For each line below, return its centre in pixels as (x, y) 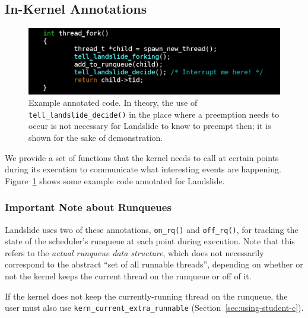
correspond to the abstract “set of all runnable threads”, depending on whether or (154, 264)
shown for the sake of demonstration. (96, 138)
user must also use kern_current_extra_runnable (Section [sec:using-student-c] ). (154, 308)
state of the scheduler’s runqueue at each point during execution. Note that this (150, 241)
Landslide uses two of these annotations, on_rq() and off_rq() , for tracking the (152, 229)
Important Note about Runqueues (88, 207)
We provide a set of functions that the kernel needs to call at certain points (142, 157)
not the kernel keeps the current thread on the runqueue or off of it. (128, 276)
